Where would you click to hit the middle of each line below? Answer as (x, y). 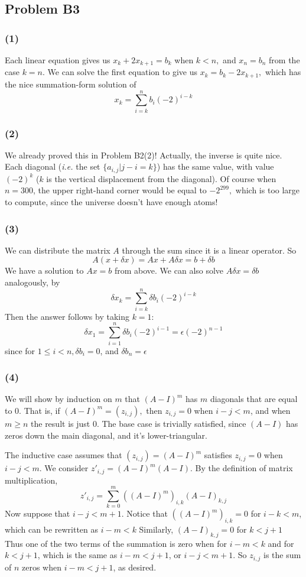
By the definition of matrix (244, 468)
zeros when (42, 567)
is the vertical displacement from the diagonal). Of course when (161, 178)
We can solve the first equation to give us (122, 72)
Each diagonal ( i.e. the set (53, 166)
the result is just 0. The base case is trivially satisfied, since (139, 423)
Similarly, (156, 529)
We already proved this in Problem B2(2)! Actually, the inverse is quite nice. (144, 155)
